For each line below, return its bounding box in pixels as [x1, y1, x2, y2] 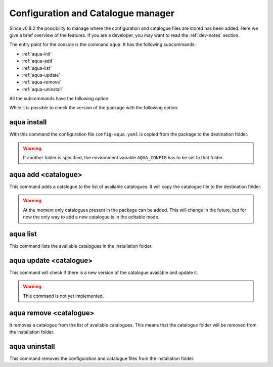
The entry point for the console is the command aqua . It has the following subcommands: [9, 41, 196, 48]
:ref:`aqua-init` [22, 51, 53, 57]
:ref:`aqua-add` [22, 58, 54, 64]
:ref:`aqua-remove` [22, 79, 62, 85]
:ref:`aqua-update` [22, 72, 61, 78]
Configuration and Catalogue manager [9, 8, 174, 19]
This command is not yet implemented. [23, 293, 104, 299]
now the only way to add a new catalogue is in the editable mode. [23, 214, 160, 220]
